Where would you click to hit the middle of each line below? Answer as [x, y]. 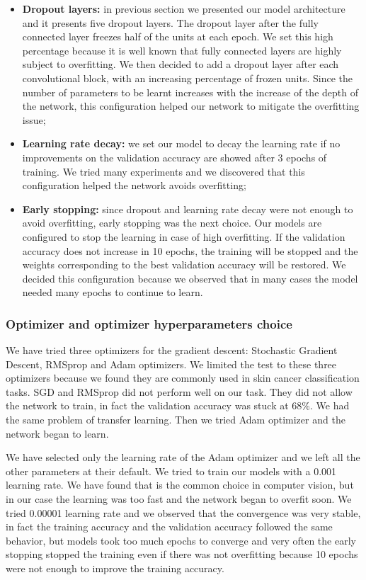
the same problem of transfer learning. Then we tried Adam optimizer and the [176, 420]
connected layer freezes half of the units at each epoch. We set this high [178, 36]
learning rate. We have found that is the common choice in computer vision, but [180, 485]
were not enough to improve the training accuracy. [115, 568]
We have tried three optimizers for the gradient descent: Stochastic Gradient [172, 350]
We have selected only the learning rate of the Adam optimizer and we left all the [183, 457]
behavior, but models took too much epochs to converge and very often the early [181, 540]
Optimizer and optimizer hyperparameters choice [149, 323]
